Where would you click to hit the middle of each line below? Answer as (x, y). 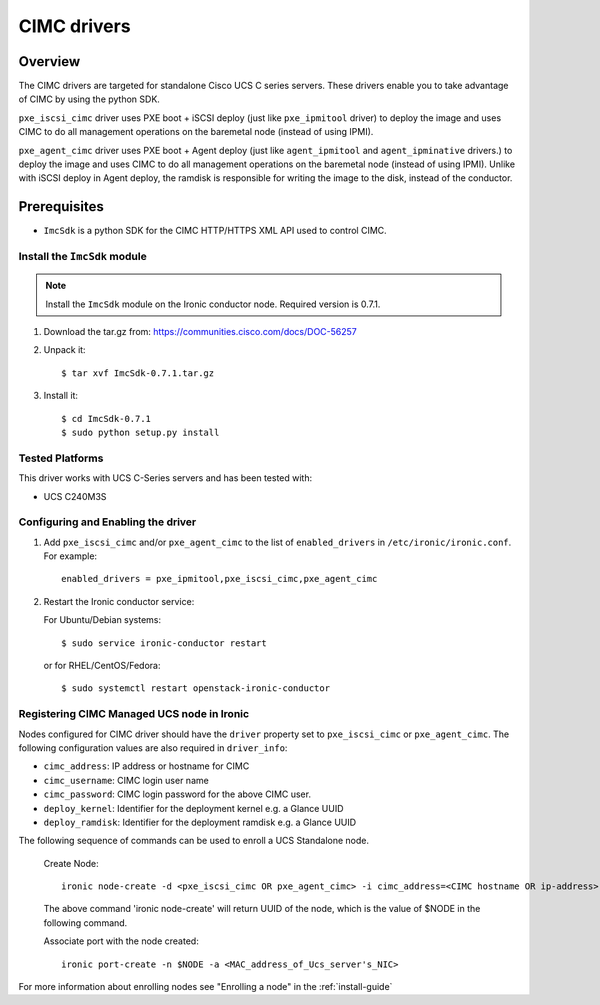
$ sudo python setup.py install (140, 432)
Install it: (61, 396)
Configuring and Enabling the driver (107, 522)
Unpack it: (64, 350)
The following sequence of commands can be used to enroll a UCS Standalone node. (194, 841)
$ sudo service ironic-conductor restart (164, 643)
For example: (70, 556)
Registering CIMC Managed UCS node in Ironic (134, 714)
